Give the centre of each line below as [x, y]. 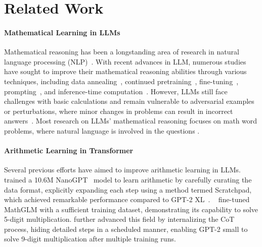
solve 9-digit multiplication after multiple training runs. [90, 239]
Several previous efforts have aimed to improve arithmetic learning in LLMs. [122, 170]
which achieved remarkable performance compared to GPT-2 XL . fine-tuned [127, 199]
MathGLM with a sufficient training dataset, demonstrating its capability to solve [131, 209]
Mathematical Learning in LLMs [62, 32]
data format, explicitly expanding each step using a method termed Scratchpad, [128, 189]
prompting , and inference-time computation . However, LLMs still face [116, 91]
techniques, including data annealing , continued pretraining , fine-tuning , [121, 81]
